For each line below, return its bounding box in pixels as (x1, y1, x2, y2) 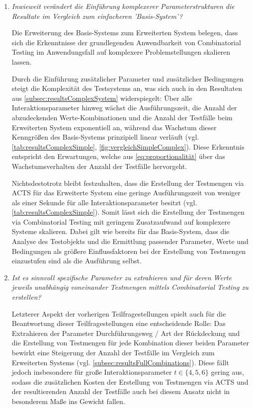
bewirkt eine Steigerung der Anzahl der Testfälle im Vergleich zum (11, 347, 215, 357)
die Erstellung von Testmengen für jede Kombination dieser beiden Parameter (11, 337, 250, 348)
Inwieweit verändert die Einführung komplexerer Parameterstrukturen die (11, 1, 235, 11)
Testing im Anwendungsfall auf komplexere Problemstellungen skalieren (11, 47, 231, 57)
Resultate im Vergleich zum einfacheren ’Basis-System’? (11, 10, 183, 21)
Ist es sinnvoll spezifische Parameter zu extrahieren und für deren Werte (11, 272, 232, 282)
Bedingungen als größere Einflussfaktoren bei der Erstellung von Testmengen (11, 245, 246, 256)
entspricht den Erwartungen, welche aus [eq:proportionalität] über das (11, 151, 225, 162)
